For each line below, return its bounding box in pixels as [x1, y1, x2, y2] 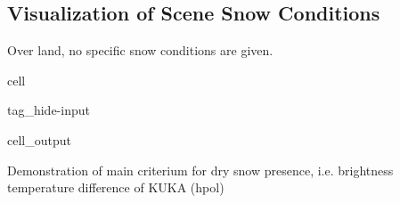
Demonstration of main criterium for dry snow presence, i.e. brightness [7, 160, 394, 179]
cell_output [7, 130, 71, 149]
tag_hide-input [7, 101, 90, 119]
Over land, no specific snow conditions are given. [7, 41, 273, 60]
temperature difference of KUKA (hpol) [7, 178, 224, 197]
